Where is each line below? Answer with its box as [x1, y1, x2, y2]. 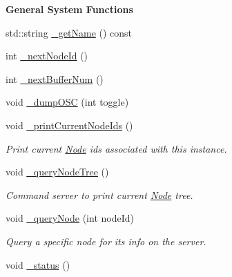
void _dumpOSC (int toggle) [6, 95, 129, 109]
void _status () [6, 257, 70, 271]
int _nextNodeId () [6, 48, 88, 63]
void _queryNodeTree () [6, 164, 109, 179]
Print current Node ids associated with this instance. [6, 141, 227, 155]
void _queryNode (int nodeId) [6, 211, 134, 225]
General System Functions [6, 2, 133, 16]
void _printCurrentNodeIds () [6, 117, 133, 132]
